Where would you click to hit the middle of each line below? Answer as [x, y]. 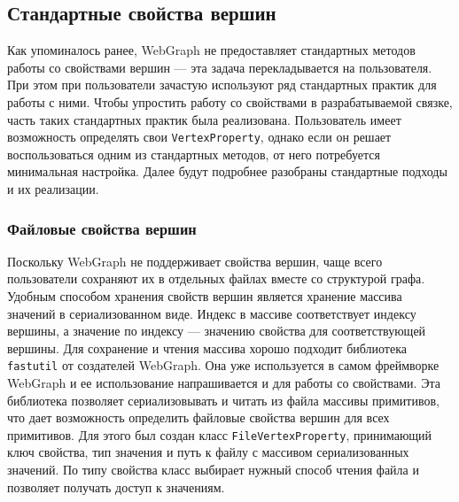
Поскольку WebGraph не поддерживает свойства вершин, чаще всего [195, 261]
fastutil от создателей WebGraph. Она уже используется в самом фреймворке [223, 365]
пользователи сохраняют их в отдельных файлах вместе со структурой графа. [216, 278]
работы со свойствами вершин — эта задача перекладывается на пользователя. [220, 67]
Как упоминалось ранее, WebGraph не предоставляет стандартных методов [211, 50]
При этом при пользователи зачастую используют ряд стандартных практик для [222, 85]
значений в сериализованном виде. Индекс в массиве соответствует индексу [212, 313]
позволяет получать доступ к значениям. [116, 487]
